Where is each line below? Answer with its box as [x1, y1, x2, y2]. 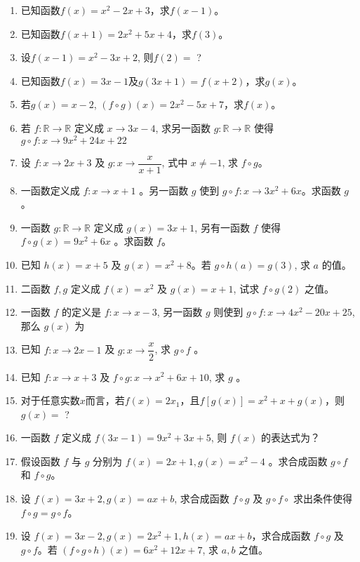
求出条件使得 [293, 491, 352, 506]
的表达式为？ [261, 430, 321, 445]
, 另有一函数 [194, 220, 250, 234]
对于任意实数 [20, 393, 80, 408]
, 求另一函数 [155, 120, 211, 135]
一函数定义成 [20, 182, 80, 197]
